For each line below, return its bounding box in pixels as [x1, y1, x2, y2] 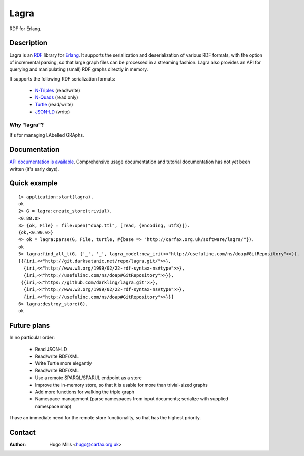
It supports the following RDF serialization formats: [9, 75, 115, 82]
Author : [9, 441, 26, 447]
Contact [9, 428, 36, 437]
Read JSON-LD [35, 346, 67, 352]
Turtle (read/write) [35, 101, 73, 108]
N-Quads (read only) [35, 94, 78, 100]
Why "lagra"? [9, 121, 44, 128]
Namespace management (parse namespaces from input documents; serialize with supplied [35, 396, 228, 402]
